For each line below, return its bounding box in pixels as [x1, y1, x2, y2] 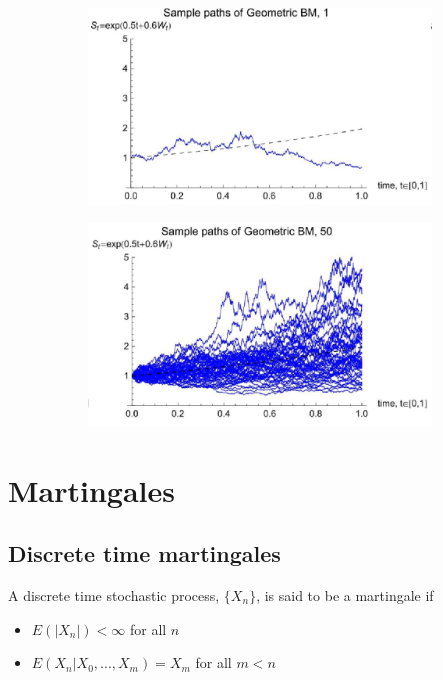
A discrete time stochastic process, [8, 585, 220, 606]
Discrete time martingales [8, 538, 281, 569]
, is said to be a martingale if [256, 585, 434, 606]
